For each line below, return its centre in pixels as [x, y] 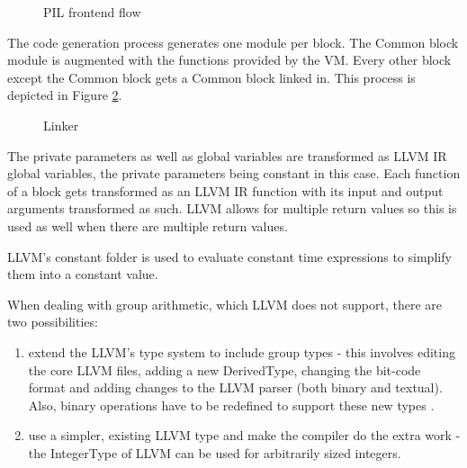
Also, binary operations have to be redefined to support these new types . [231, 405]
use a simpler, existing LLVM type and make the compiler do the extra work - [244, 435]
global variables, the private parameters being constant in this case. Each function [234, 173]
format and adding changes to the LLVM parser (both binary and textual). [235, 387]
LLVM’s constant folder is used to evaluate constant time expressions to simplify [229, 256]
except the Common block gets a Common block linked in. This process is [211, 77]
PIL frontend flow [92, 12]
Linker [61, 125]
